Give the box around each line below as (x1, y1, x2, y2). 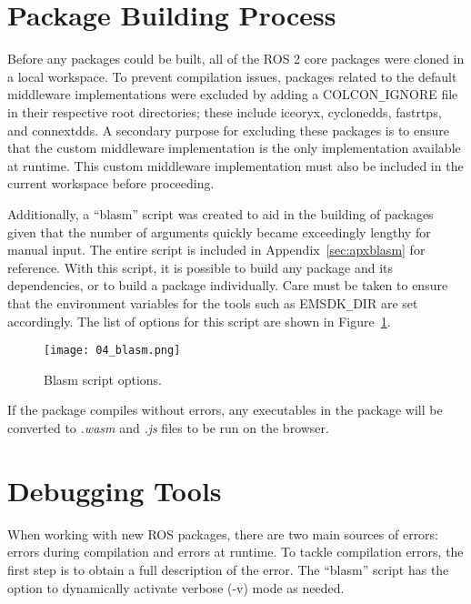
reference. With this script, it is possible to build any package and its (7, 257, 394, 277)
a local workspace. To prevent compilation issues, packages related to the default (7, 66, 457, 86)
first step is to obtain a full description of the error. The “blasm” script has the (7, 559, 449, 579)
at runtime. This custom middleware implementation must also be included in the (7, 156, 464, 175)
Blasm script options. (44, 369, 162, 388)
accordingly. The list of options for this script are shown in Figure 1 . (7, 311, 391, 330)
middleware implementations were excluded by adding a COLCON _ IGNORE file (7, 85, 458, 104)
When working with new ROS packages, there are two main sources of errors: (7, 524, 439, 543)
